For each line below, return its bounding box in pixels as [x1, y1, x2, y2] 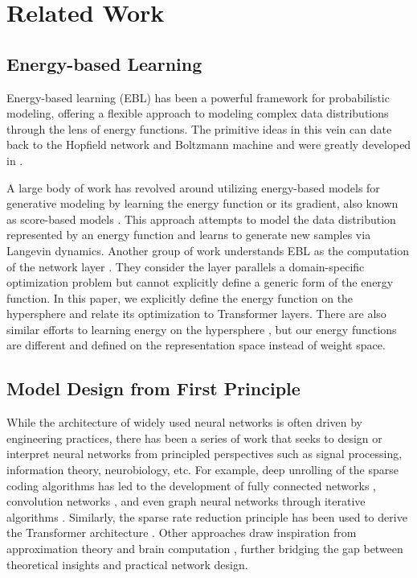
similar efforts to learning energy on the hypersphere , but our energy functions [6, 320, 397, 337]
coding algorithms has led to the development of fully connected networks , [6, 477, 376, 493]
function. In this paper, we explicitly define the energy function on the [6, 289, 354, 306]
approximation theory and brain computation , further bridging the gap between [6, 540, 403, 557]
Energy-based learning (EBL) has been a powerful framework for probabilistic [6, 89, 390, 105]
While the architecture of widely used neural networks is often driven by [6, 414, 362, 431]
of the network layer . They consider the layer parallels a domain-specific [6, 258, 365, 275]
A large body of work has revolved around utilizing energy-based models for [6, 179, 380, 196]
